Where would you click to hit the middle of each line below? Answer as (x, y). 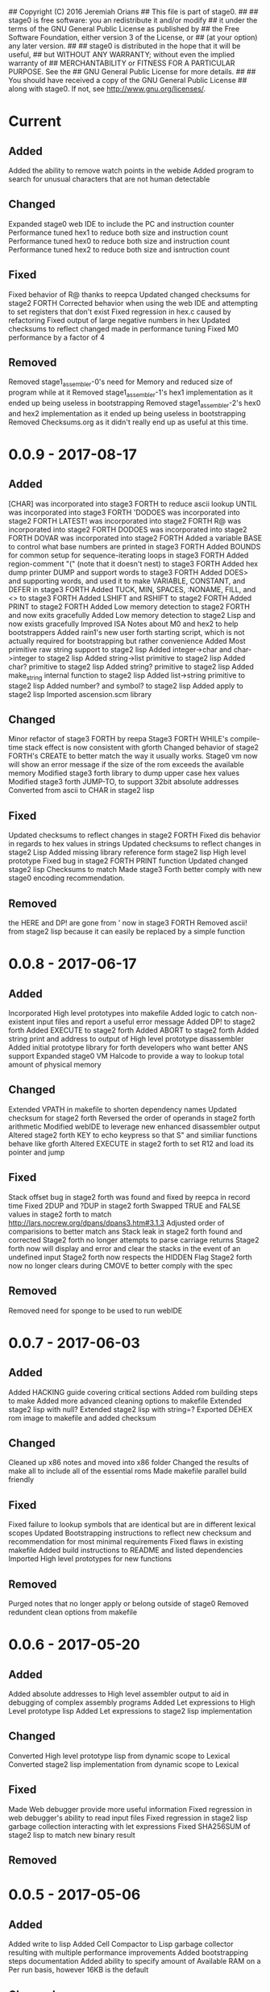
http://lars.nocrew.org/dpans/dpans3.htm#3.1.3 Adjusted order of (116, 1222)
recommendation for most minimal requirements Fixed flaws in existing (126, 1542)
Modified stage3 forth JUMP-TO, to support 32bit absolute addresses (124, 782)
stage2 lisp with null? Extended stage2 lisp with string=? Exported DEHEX (131, 1409)
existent (21, 1022)
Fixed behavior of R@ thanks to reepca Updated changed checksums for (129, 294)
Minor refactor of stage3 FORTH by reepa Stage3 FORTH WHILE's (118, 739)
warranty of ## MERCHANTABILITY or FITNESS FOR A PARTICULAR (122, 63)
